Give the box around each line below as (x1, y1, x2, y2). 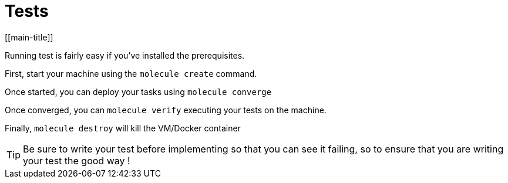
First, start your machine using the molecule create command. (5, 68, 257, 79)
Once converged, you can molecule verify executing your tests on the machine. (5, 104, 327, 115)
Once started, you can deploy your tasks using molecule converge (5, 86, 272, 97)
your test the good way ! (23, 154, 130, 167)
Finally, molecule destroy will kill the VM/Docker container (5, 123, 241, 133)
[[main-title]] (5, 32, 53, 42)
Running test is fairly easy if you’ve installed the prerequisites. (5, 50, 245, 60)
